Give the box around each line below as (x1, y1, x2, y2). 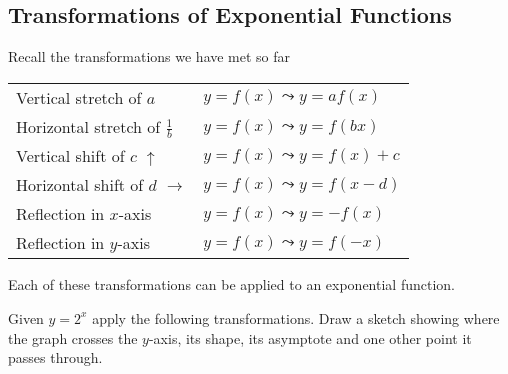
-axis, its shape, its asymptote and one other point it (148, 327, 472, 348)
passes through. (8, 347, 103, 368)
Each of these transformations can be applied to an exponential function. (8, 274, 455, 295)
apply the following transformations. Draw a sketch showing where (92, 307, 500, 328)
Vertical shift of (16, 144, 125, 168)
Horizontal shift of (16, 173, 144, 197)
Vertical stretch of (16, 85, 142, 109)
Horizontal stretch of (16, 114, 161, 138)
